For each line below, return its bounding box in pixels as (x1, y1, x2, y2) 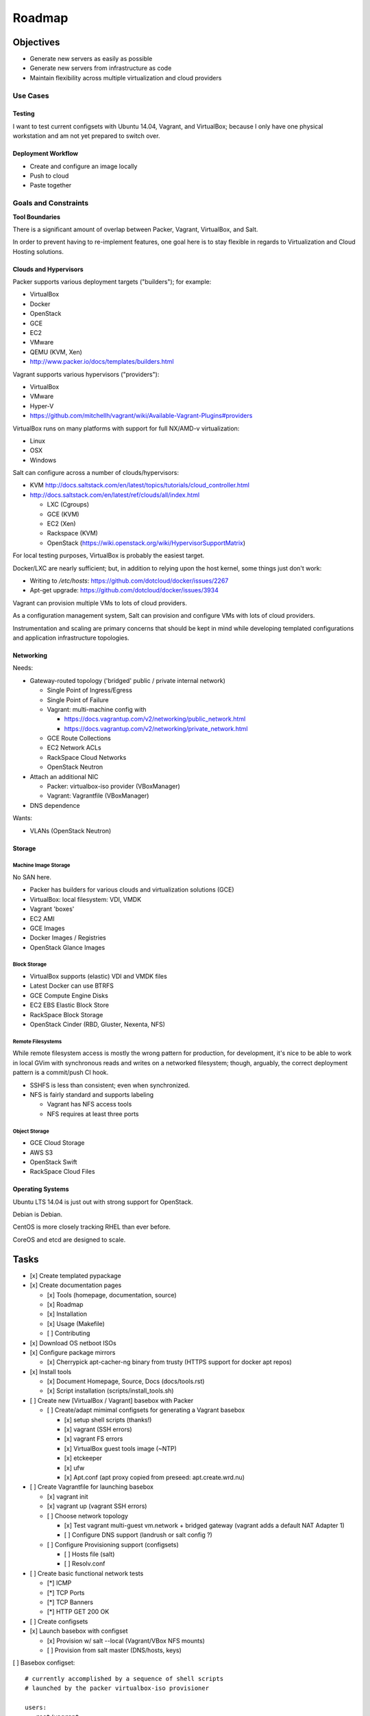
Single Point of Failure (47, 695, 109, 704)
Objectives (12, 36, 60, 48)
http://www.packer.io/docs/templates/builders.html (29, 358, 174, 366)
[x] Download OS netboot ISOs (29, 1338, 116, 1347)
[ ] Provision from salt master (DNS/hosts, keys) (47, 1646, 182, 1654)
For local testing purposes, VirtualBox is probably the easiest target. (12, 551, 205, 559)
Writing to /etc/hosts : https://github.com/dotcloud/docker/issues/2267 (29, 577, 229, 585)
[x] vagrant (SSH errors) (64, 1425, 133, 1434)
